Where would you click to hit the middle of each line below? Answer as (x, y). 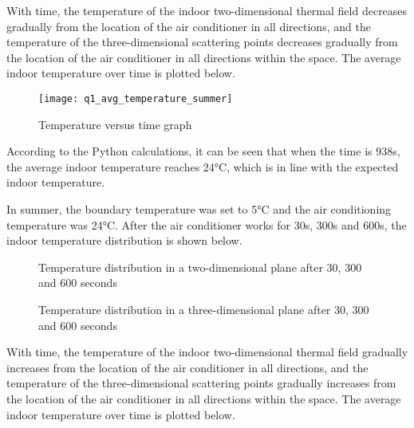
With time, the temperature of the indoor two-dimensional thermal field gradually (207, 352)
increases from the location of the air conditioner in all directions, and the (187, 367)
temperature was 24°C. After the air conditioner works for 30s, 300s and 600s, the (207, 224)
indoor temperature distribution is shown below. (124, 240)
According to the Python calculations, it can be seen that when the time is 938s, (203, 151)
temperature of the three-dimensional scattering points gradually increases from (201, 383)
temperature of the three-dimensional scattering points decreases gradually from (202, 42)
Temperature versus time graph (115, 124)
